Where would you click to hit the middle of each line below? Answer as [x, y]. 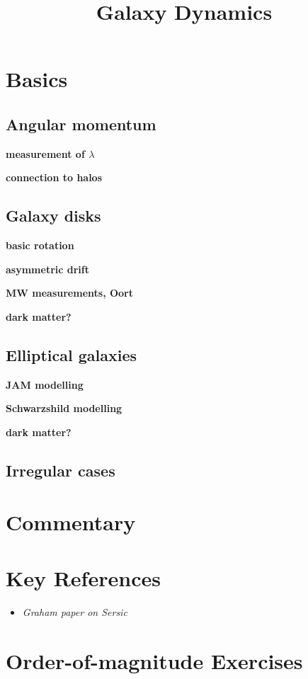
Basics [37, 79]
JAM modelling [45, 384]
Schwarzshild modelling [64, 408]
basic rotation [40, 245]
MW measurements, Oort [69, 293]
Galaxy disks [53, 216]
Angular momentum [81, 124]
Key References [83, 577]
